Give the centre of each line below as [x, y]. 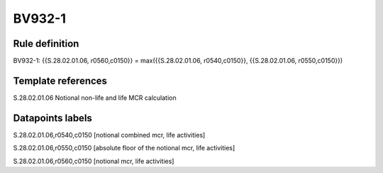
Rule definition [46, 44]
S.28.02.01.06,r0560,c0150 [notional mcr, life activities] [94, 161]
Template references [60, 80]
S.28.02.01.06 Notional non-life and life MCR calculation [95, 97]
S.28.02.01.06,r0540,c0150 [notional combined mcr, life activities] [109, 135]
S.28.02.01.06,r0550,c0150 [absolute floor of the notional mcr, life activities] [124, 148]
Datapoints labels [52, 118]
